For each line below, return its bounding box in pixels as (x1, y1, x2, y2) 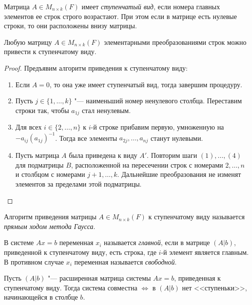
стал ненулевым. (82, 105, 131, 115)
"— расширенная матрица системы (48, 273, 151, 283)
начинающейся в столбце (4, 292, 78, 302)
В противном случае (4, 256, 64, 267)
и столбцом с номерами (15, 169, 85, 179)
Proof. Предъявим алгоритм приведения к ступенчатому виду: (4, 62, 188, 73)
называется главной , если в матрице (104, 237, 210, 248)
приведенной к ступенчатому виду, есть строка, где (4, 247, 156, 257)
